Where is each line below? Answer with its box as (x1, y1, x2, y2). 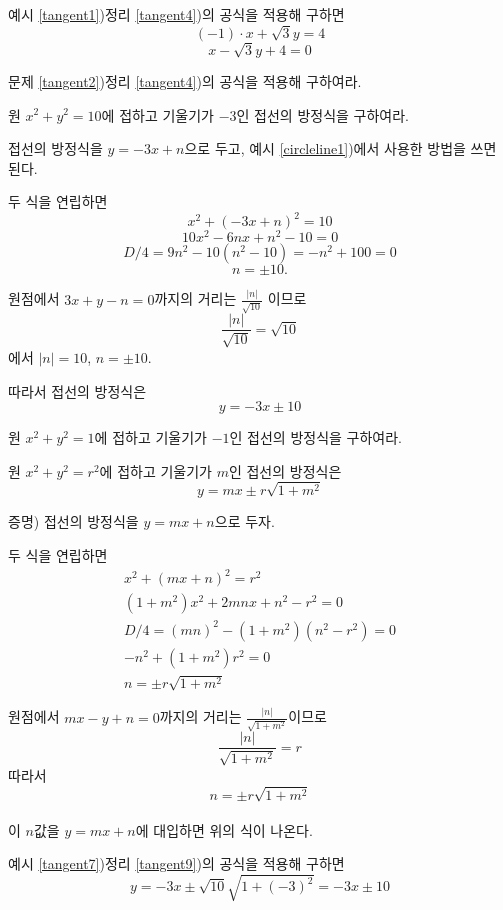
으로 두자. (214, 511, 275, 532)
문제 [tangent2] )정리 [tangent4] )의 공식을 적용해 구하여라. (8, 70, 362, 91)
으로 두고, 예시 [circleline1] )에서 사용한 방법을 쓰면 (184, 138, 497, 159)
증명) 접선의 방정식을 (8, 511, 139, 532)
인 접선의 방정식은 (228, 460, 342, 481)
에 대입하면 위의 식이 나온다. (135, 819, 313, 840)
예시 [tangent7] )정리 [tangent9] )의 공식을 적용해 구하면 (8, 853, 345, 874)
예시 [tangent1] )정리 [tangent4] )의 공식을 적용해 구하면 (8, 4, 345, 24)
